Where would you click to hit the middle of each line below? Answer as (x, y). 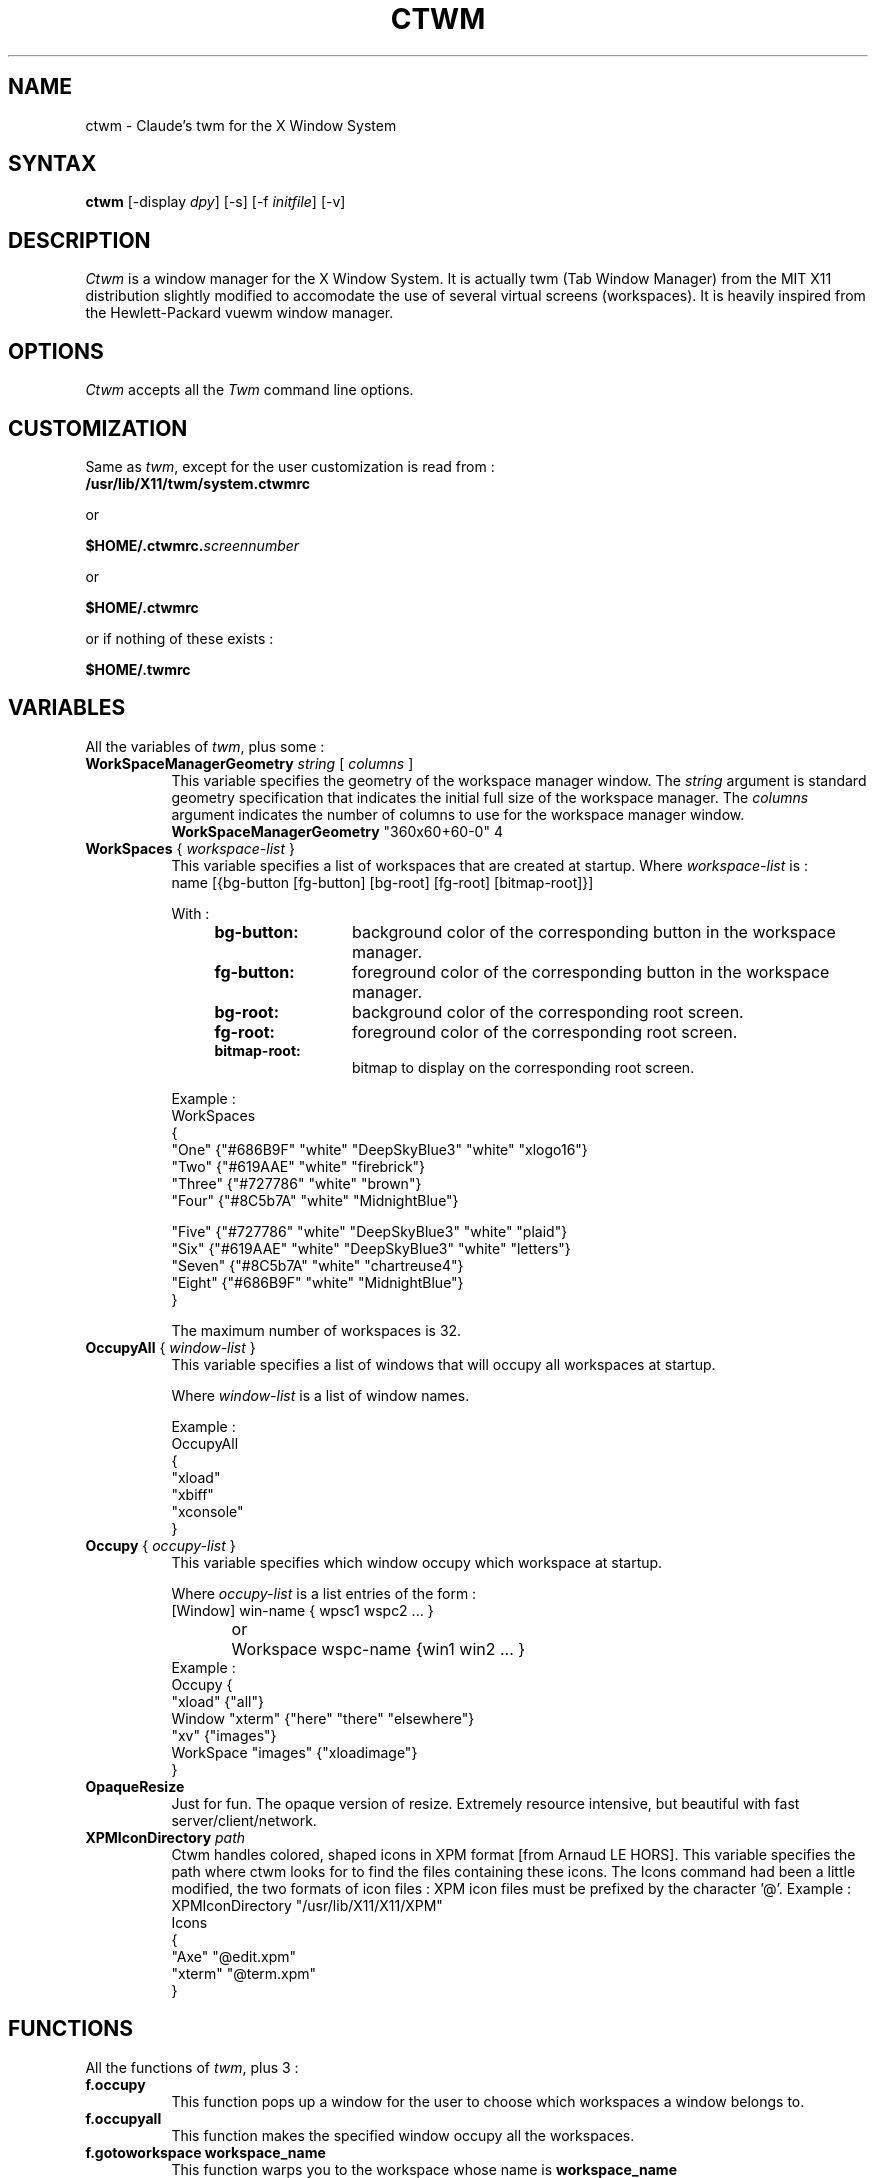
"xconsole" (207, 1511)
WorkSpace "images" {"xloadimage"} (294, 1752)
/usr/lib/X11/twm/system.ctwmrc (198, 483)
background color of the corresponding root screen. (547, 1011)
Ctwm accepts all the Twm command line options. (249, 390)
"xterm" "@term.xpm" (244, 1973)
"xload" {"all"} (217, 1701)
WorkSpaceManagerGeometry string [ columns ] (249, 763)
